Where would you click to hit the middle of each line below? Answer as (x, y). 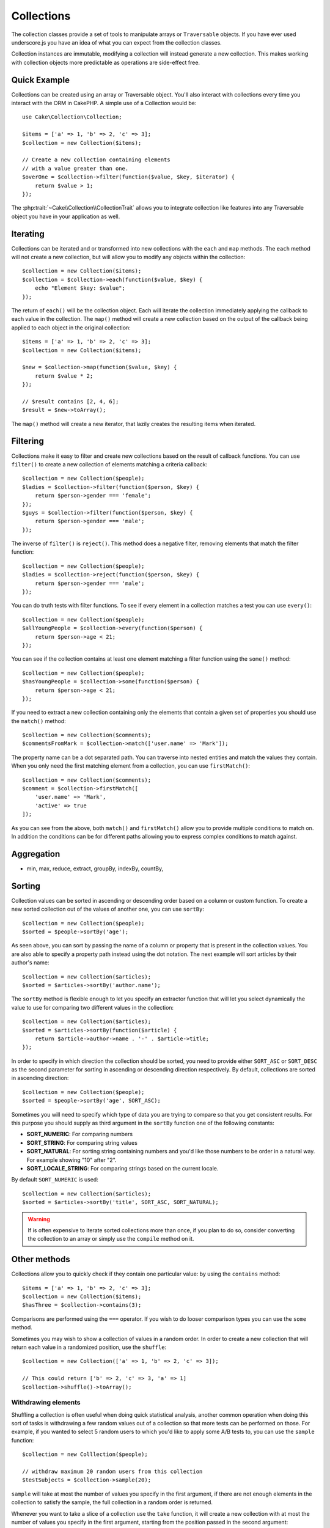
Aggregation (36, 854)
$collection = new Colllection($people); (85, 1454)
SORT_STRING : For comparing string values (82, 1142)
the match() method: (39, 721)
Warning (39, 1219)
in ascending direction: (40, 1078)
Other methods (41, 1259)
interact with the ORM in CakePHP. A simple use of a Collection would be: (104, 103)
